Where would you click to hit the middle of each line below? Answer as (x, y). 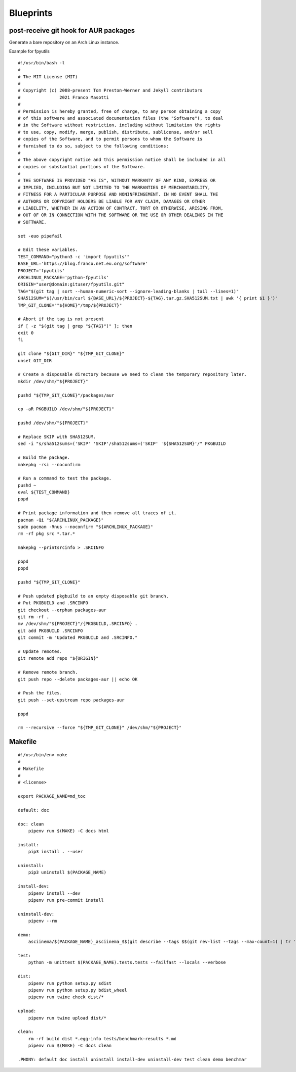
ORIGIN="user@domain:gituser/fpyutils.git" (71, 284)
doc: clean (31, 824)
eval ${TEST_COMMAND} (44, 492)
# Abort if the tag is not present (61, 319)
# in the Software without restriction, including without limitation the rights (119, 125)
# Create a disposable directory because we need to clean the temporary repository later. (132, 374)
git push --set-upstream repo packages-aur (71, 700)
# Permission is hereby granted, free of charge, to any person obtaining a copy (119, 111)
